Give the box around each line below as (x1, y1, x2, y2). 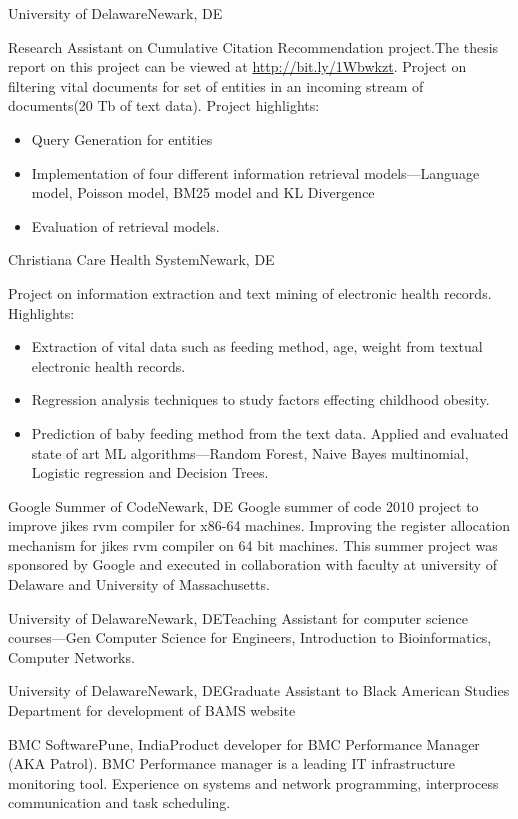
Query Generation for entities (31, 128, 213, 149)
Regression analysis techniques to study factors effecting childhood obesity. (31, 389, 490, 410)
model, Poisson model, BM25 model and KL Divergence (31, 182, 375, 203)
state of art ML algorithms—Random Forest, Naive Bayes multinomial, (31, 442, 469, 463)
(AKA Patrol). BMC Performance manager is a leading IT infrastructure (8, 753, 456, 774)
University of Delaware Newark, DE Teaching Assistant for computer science (8, 607, 469, 628)
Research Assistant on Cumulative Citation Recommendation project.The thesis (8, 36, 499, 57)
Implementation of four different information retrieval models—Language (31, 162, 480, 183)
